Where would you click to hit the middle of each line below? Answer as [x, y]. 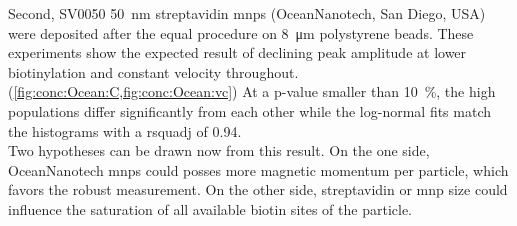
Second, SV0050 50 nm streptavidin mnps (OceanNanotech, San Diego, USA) [247, 13]
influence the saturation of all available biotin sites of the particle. [210, 208]
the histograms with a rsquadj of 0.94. [125, 130]
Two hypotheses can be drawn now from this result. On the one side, [219, 150]
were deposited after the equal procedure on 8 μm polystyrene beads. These [241, 32]
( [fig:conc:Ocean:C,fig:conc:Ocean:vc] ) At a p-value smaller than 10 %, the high [252, 91]
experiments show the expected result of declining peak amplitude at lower [237, 52]
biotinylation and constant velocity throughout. [153, 71]
